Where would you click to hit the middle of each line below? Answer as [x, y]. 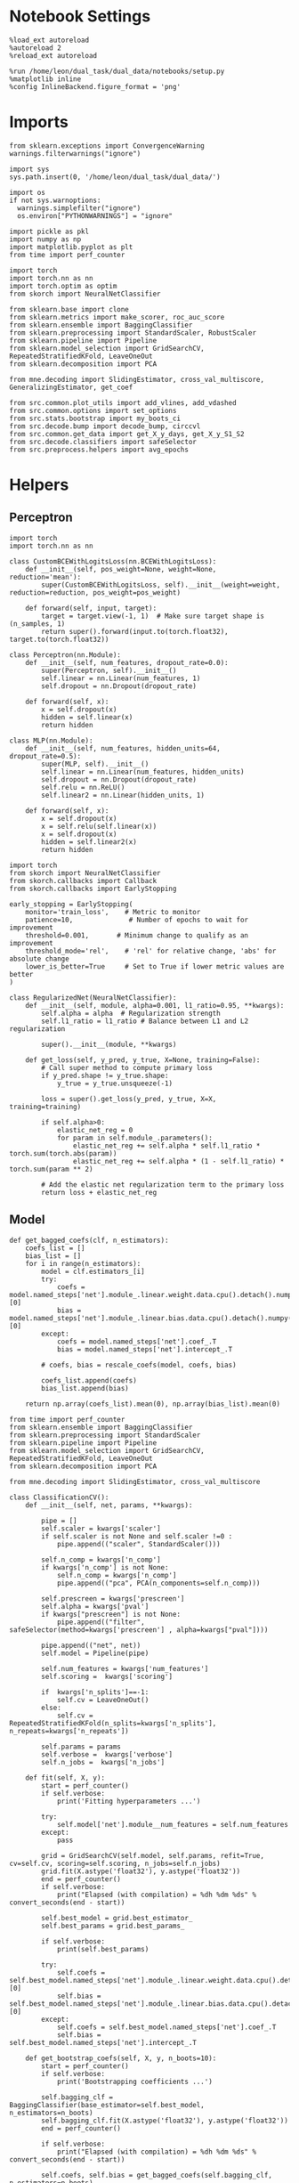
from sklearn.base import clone [69, 309]
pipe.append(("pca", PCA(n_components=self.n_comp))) [158, 1583]
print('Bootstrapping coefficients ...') [135, 2082]
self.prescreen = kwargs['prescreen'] [113, 1599]
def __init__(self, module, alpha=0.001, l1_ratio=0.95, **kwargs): [155, 1005]
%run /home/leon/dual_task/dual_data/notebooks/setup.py [117, 71]
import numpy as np [45, 239]
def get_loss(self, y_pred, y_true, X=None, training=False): [143, 1060]
